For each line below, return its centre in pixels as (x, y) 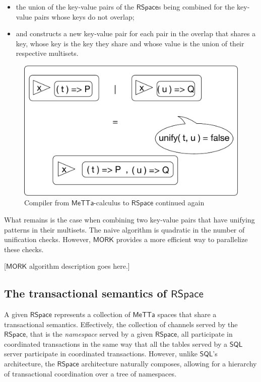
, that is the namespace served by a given (89, 334)
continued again (180, 203)
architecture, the (29, 364)
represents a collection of (92, 314)
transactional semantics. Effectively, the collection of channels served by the (121, 324)
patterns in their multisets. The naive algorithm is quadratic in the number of (124, 229)
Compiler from (47, 203)
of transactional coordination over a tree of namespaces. (90, 373)
